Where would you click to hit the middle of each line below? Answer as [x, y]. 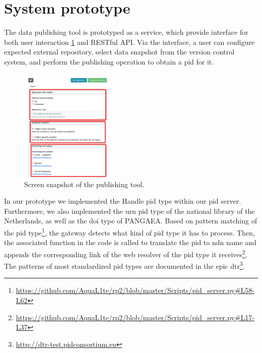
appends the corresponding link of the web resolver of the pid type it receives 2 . [126, 253]
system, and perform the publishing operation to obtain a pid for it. [109, 61]
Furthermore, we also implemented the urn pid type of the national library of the [129, 211]
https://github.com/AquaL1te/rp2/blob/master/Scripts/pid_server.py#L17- [135, 317]
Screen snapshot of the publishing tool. [84, 184]
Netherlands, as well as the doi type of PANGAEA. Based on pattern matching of [130, 221]
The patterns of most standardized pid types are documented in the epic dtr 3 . [124, 265]
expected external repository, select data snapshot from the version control [119, 52]
